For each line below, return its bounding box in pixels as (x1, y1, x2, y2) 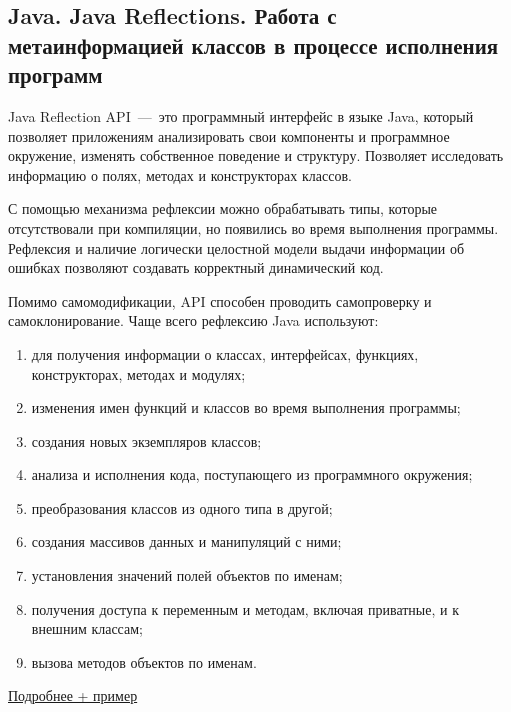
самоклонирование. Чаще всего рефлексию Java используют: (8, 310, 379, 331)
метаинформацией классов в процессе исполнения (8, 29, 499, 60)
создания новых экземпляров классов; (31, 430, 262, 451)
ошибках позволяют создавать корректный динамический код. (8, 257, 384, 278)
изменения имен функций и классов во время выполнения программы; (31, 397, 461, 418)
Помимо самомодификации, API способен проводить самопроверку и (8, 290, 432, 311)
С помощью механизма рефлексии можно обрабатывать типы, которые (8, 198, 438, 219)
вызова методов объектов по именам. (31, 651, 257, 672)
